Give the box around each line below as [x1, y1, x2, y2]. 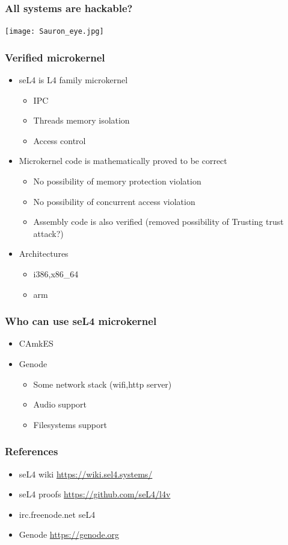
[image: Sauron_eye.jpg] [5, 27, 104, 36]
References [5, 444, 58, 459]
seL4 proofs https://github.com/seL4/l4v [19, 488, 171, 500]
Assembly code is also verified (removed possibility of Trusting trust [33, 215, 284, 228]
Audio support [33, 398, 87, 411]
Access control [33, 134, 86, 146]
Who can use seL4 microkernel [5, 313, 157, 329]
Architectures [19, 247, 69, 260]
